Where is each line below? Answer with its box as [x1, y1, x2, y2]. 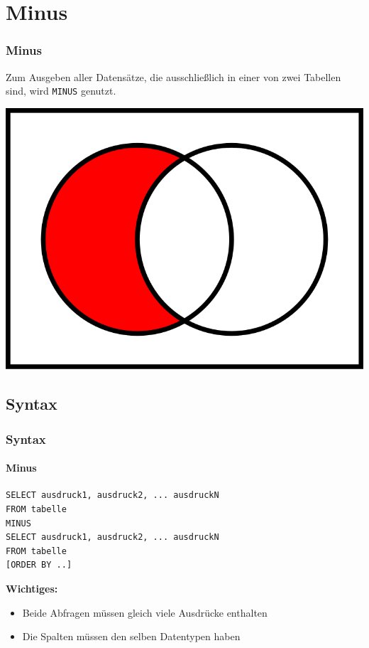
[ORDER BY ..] [6, 560, 72, 570]
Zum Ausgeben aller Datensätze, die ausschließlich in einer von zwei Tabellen [6, 69, 341, 84]
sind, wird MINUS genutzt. [6, 83, 116, 98]
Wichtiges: [6, 580, 58, 595]
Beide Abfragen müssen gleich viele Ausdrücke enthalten [22, 605, 268, 620]
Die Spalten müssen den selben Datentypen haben [22, 629, 241, 644]
